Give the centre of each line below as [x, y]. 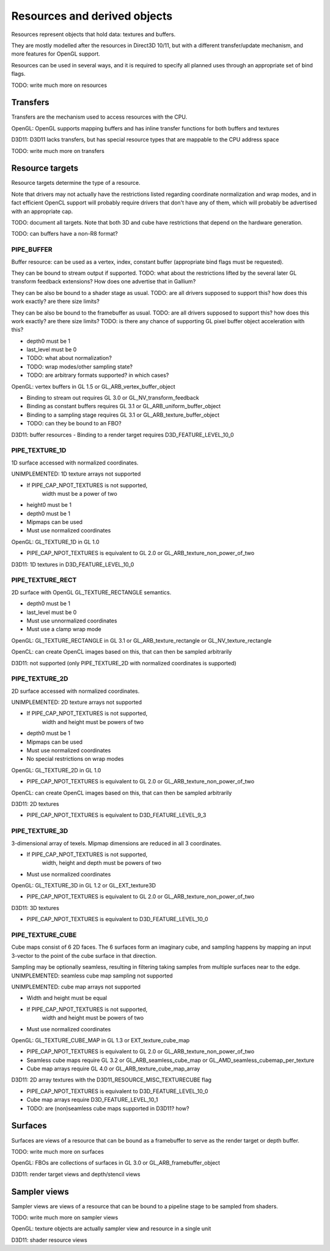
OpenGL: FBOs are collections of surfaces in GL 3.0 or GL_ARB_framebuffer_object [116, 1163]
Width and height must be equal [67, 998]
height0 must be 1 [49, 505]
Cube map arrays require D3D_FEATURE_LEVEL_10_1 [92, 1100]
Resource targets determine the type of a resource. [76, 183]
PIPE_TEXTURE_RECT [44, 580]
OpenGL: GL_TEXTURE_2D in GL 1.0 [56, 770]
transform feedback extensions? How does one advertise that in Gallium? [104, 282]
